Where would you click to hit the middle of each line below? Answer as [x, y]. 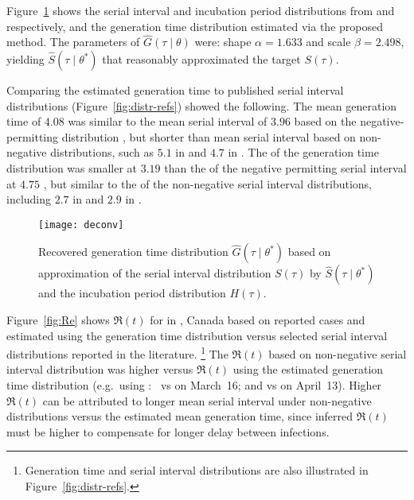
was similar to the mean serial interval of [168, 121]
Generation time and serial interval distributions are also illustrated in [197, 470]
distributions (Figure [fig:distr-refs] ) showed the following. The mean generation [202, 105]
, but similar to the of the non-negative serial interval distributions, [208, 183]
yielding [25, 59]
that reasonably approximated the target [201, 59]
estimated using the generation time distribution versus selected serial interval [197, 335]
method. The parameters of [73, 42]
